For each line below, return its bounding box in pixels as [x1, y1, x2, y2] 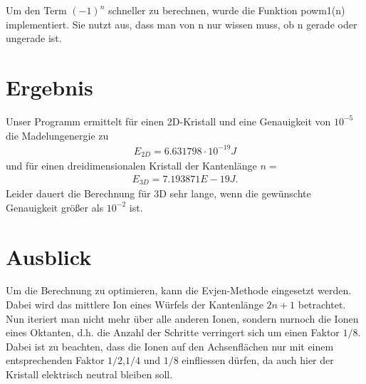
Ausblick [6, 242, 92, 271]
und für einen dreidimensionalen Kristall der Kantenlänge [6, 158, 257, 173]
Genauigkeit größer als [6, 199, 104, 214]
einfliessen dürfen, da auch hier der [182, 353, 334, 368]
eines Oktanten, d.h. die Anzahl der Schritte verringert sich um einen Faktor [6, 325, 340, 340]
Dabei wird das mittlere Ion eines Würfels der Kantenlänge [6, 297, 263, 312]
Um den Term [6, 3, 67, 17]
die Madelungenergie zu [6, 128, 109, 142]
